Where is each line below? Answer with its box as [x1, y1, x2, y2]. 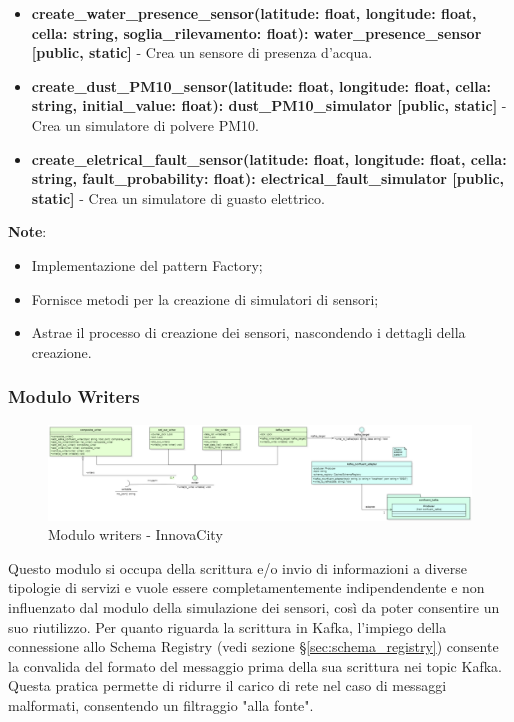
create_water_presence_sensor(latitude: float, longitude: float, [31, 3, 477, 23]
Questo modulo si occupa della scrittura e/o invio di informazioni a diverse [8, 557, 467, 578]
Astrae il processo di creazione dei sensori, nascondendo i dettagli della [31, 322, 466, 343]
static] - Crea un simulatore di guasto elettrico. [31, 187, 325, 208]
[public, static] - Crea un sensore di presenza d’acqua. [31, 42, 373, 63]
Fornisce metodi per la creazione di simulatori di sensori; [31, 288, 379, 309]
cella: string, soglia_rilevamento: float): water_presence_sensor [31, 22, 482, 43]
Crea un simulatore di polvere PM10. [31, 114, 259, 135]
